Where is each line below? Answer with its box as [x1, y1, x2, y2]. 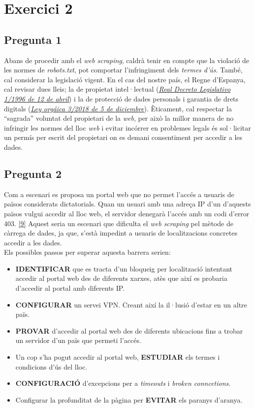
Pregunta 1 [4, 32, 62, 47]
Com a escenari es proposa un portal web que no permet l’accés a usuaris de [4, 189, 234, 199]
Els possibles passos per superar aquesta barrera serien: [4, 247, 171, 257]
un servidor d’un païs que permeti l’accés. [15, 335, 141, 345]
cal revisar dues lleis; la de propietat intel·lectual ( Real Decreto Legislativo [4, 84, 231, 94]
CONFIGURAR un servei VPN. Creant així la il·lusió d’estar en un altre [15, 299, 247, 309]
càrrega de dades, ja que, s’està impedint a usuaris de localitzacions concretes [4, 228, 237, 238]
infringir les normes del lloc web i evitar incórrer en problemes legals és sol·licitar [4, 122, 251, 133]
